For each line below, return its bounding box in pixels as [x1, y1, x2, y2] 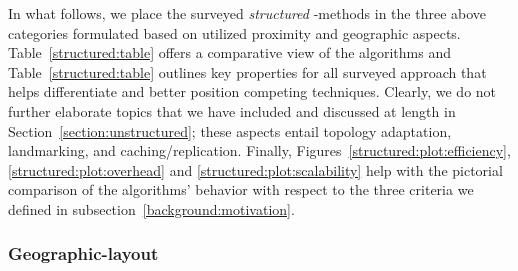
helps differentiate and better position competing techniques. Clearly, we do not [8, 81, 497, 102]
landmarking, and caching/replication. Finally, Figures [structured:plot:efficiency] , [8, 140, 511, 161]
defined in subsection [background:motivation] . [8, 198, 295, 219]
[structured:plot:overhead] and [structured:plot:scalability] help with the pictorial [8, 159, 503, 180]
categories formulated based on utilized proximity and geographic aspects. [8, 22, 461, 43]
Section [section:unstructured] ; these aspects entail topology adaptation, [8, 120, 452, 141]
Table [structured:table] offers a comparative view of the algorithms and [8, 42, 451, 63]
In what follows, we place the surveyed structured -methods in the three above [8, 3, 487, 23]
